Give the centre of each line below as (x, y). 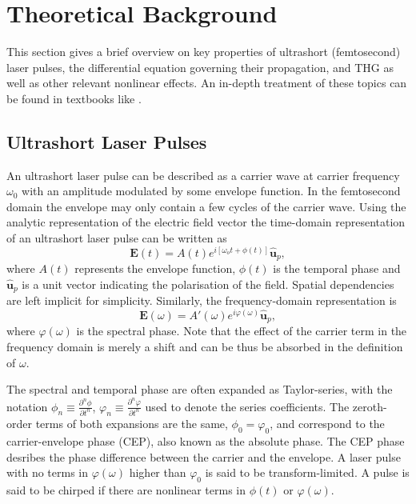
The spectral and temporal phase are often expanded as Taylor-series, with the (200, 389)
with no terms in (48, 472)
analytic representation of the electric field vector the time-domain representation (206, 222)
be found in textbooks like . (74, 98)
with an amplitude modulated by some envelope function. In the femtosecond (211, 191)
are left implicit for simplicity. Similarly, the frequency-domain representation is (202, 300)
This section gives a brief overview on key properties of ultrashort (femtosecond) (204, 52)
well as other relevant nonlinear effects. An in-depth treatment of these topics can (207, 83)
